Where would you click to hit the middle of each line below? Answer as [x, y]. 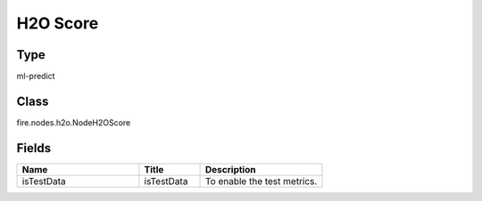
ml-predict [36, 76]
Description [231, 169]
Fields [34, 148]
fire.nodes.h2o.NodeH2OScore [74, 122]
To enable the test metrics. [262, 181]
